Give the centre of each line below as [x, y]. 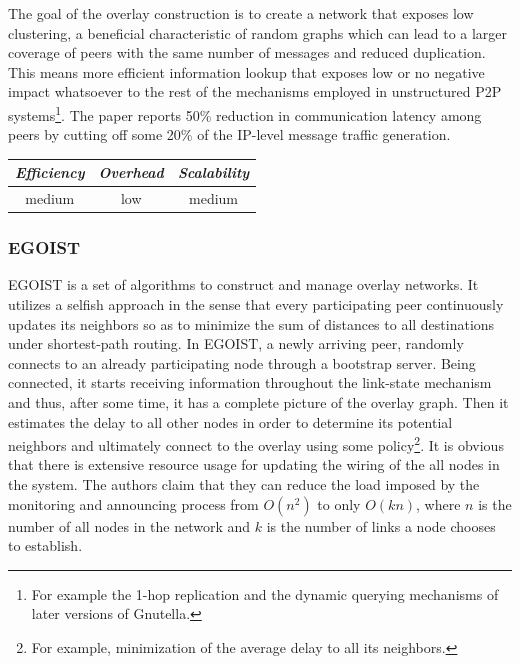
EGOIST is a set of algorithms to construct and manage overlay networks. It [243, 284]
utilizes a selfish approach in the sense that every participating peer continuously [256, 304]
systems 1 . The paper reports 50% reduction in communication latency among [245, 113]
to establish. [45, 545]
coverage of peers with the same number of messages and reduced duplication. [247, 52]
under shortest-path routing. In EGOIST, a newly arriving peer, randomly [236, 343]
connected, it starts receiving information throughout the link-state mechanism [250, 382]
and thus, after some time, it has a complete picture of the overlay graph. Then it [258, 402]
